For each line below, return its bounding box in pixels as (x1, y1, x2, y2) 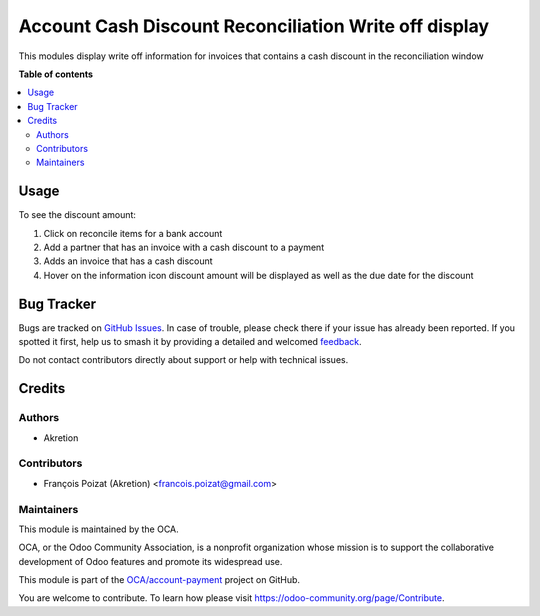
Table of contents (18, 68, 94, 80)
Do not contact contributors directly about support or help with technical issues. (18, 354, 349, 366)
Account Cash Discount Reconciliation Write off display (18, 15, 490, 37)
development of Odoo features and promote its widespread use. (18, 555, 283, 567)
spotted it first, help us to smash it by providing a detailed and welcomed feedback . (18, 336, 362, 348)
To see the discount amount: (18, 209, 137, 221)
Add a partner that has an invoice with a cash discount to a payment (43, 241, 325, 253)
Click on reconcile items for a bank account (43, 227, 223, 239)
